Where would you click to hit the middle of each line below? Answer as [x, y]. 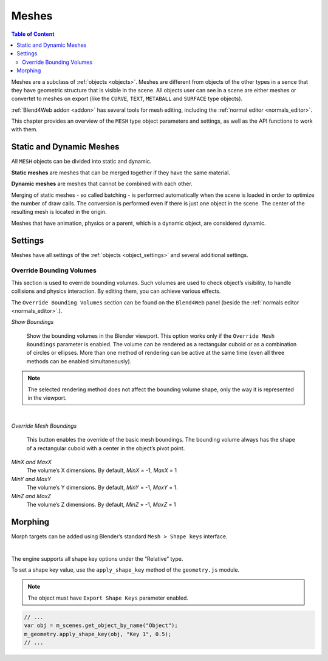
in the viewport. [47, 398]
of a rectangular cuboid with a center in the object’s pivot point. [106, 448]
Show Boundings [32, 322]
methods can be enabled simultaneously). [79, 361]
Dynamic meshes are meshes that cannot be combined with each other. [102, 184]
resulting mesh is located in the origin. [59, 212]
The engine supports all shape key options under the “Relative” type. [97, 558]
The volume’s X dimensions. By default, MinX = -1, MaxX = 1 [102, 470]
